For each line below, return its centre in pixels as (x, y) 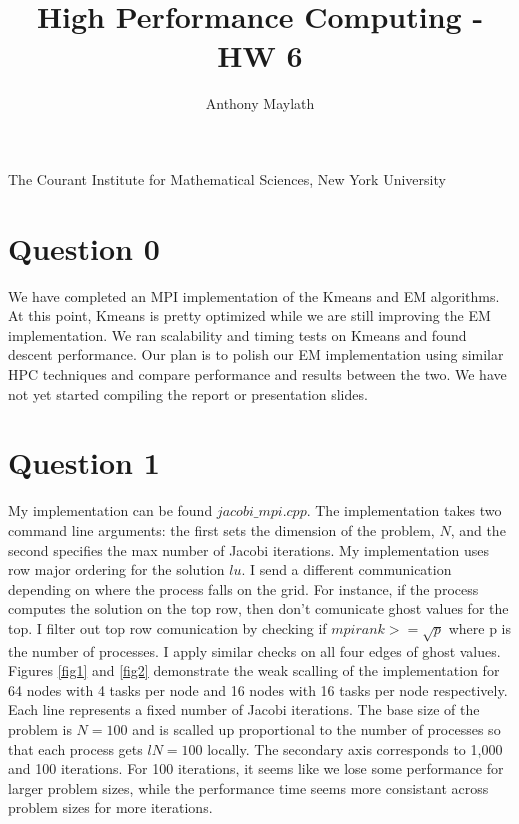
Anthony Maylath (260, 103)
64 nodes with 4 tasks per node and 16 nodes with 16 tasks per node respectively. (258, 689)
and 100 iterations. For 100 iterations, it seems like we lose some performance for (256, 768)
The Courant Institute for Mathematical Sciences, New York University (227, 178)
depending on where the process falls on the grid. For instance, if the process (243, 588)
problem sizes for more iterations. (110, 807)
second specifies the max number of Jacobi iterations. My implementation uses (248, 549)
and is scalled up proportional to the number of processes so (316, 729)
